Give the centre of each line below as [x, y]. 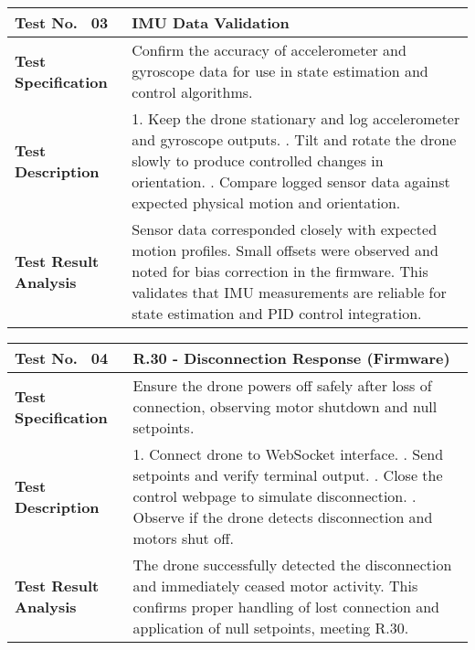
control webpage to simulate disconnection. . [274, 496]
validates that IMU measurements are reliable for [289, 292]
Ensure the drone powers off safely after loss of [282, 385]
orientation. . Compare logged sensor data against [291, 181]
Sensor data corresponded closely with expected [285, 229]
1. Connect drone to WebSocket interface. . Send [288, 454]
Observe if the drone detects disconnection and [283, 517]
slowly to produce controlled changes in [258, 160]
